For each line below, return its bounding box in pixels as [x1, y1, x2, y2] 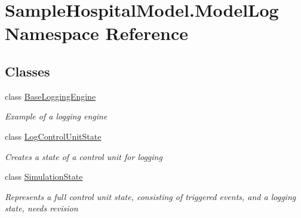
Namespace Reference [5, 21, 188, 45]
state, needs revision [5, 202, 78, 214]
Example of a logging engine [5, 110, 107, 122]
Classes [5, 62, 50, 80]
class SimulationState [5, 170, 83, 183]
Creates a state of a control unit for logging [5, 150, 162, 162]
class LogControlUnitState [5, 130, 102, 142]
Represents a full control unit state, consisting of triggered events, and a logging [5, 190, 296, 202]
